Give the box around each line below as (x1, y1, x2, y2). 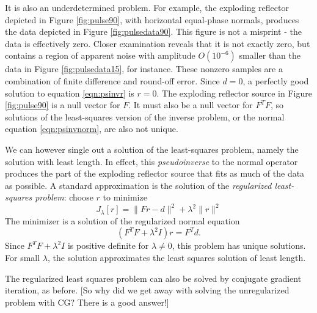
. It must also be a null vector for (128, 98, 253, 111)
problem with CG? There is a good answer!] (5, 295, 169, 308)
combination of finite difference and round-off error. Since (5, 74, 220, 87)
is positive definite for (67, 239, 149, 252)
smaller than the (239, 49, 301, 62)
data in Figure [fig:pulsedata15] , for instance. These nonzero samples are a (5, 62, 283, 75)
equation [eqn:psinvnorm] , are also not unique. (5, 122, 178, 135)
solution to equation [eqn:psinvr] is (5, 86, 134, 99)
